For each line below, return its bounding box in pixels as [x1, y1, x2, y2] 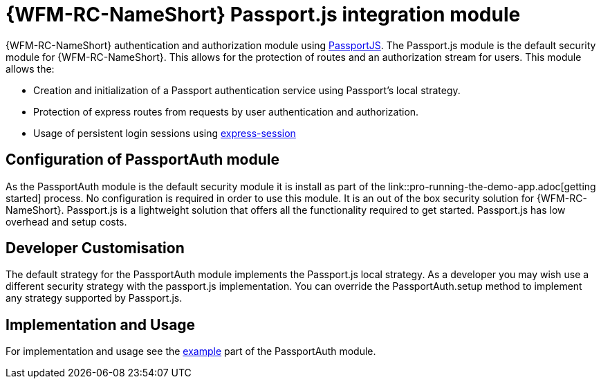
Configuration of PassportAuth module [6, 151, 279, 169]
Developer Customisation [6, 239, 185, 257]
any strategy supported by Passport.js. [6, 292, 183, 304]
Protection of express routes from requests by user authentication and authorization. [33, 105, 419, 118]
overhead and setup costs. [6, 215, 127, 228]
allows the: [6, 62, 55, 75]
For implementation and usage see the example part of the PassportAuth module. [6, 345, 376, 358]
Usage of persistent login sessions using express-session [33, 127, 296, 139]
